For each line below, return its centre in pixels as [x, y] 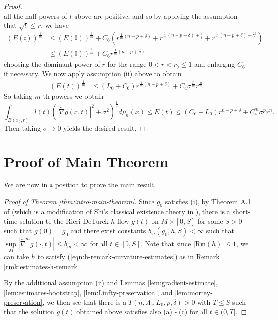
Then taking [23, 127]
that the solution [29, 311]
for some [210, 221]
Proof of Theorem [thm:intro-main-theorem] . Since [79, 201]
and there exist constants [108, 231]
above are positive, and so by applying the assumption [156, 15]
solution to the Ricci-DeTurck [64, 221]
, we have [55, 25]
